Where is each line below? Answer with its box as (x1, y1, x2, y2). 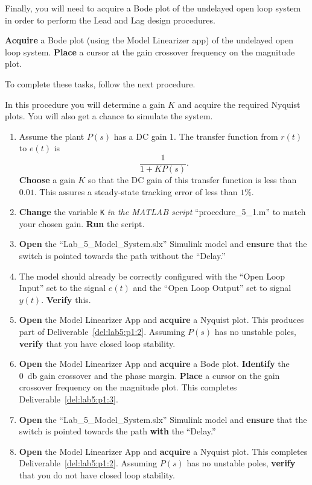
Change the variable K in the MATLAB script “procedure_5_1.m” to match (19, 205, 306, 218)
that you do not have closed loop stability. (19, 468, 175, 481)
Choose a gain (19, 174, 75, 186)
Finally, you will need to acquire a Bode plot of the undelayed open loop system (5, 2, 301, 14)
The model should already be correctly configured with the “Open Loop (19, 269, 285, 282)
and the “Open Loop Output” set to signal (133, 281, 291, 294)
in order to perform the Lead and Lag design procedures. (5, 13, 215, 26)
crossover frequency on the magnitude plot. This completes (19, 381, 237, 393)
